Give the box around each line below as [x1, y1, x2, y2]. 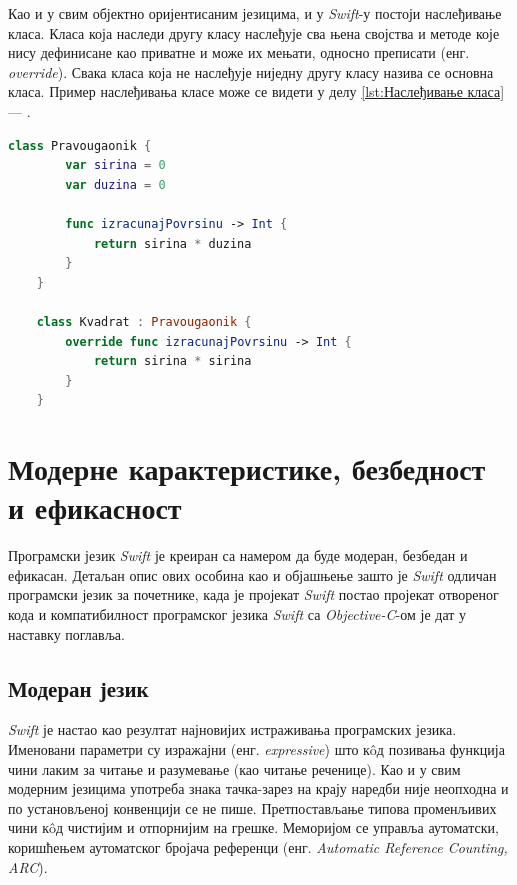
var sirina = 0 [65, 158, 166, 173]
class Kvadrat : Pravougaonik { [36, 314, 252, 329]
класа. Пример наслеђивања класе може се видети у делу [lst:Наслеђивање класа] [8, 81, 505, 102]
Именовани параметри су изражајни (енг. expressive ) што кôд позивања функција [8, 738, 505, 759]
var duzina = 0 [65, 177, 166, 192]
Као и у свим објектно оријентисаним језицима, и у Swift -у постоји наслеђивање [8, 3, 502, 23]
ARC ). [8, 856, 48, 877]
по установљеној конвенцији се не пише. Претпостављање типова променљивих [8, 797, 497, 818]
